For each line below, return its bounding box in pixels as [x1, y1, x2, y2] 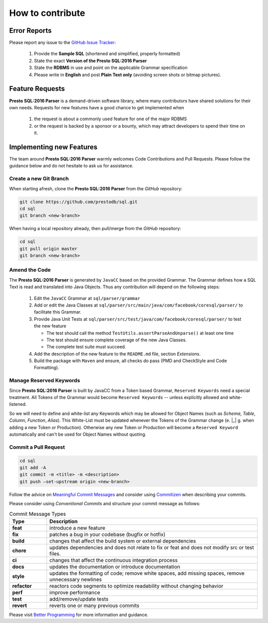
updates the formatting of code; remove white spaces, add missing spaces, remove [49, 569, 245, 576]
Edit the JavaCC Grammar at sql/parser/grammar [34, 295, 140, 301]
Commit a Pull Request [9, 444, 65, 451]
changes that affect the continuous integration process [49, 556, 178, 563]
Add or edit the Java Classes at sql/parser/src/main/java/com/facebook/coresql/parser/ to [34, 302, 243, 308]
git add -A [19, 465, 46, 470]
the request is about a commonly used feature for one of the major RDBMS [34, 116, 187, 122]
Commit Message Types [9, 510, 67, 517]
